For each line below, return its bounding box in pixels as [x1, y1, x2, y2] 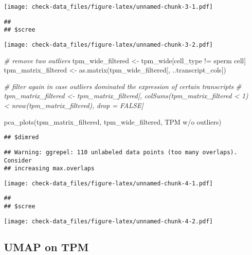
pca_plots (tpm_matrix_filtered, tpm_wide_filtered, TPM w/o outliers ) [4, 116, 222, 127]
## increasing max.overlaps [4, 165, 95, 172]
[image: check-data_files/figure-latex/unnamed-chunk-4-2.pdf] [4, 218, 213, 225]
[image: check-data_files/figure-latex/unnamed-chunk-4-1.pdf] [4, 180, 213, 187]
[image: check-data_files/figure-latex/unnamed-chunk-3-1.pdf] [4, 3, 213, 10]
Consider [4, 157, 32, 164]
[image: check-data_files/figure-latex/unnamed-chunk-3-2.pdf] [4, 41, 213, 48]
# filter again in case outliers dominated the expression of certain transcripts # [4, 81, 242, 91]
